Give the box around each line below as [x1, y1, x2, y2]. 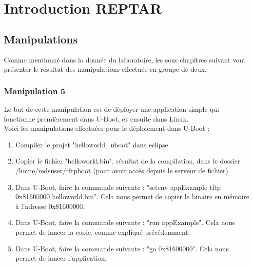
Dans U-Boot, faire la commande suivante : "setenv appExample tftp [15, 182, 221, 192]
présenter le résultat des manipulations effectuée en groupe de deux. [4, 64, 207, 74]
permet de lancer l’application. [15, 253, 107, 263]
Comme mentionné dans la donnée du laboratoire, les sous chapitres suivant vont [4, 54, 246, 64]
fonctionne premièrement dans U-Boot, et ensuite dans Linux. [4, 113, 189, 123]
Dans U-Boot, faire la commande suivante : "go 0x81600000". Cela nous [15, 243, 229, 253]
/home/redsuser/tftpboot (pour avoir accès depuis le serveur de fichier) [15, 165, 229, 175]
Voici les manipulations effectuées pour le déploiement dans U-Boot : [4, 123, 210, 133]
